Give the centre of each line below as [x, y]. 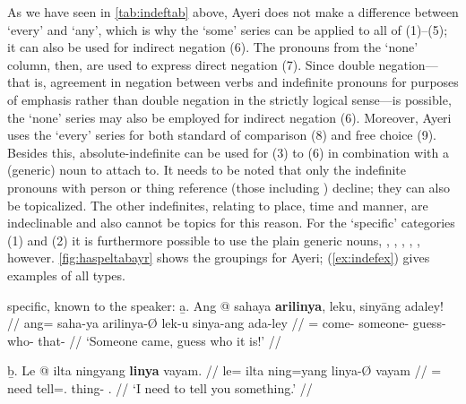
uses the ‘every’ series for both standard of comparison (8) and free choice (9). [222, 135]
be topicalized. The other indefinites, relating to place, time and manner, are [218, 205]
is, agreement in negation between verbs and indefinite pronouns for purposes [246, 82]
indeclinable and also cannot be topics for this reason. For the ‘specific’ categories [231, 223]
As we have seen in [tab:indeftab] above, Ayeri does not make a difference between [233, 12]
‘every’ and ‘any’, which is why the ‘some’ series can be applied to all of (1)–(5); [228, 29]
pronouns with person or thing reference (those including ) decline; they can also [229, 187]
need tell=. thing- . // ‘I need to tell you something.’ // [160, 387]
